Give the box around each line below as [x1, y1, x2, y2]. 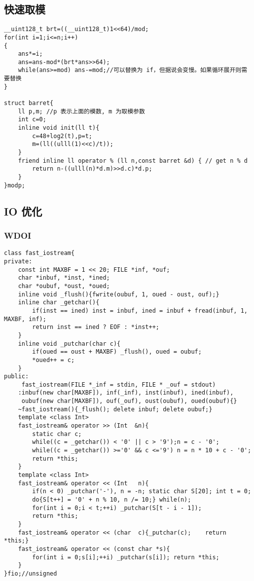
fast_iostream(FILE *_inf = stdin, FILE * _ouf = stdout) [21, 381, 216, 388]
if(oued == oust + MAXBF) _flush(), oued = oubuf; [32, 348, 202, 356]
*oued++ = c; [32, 356, 75, 363]
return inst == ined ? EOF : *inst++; [32, 324, 159, 331]
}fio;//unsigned [4, 570, 57, 577]
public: [4, 373, 29, 380]
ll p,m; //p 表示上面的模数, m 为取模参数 [18, 108, 145, 115]
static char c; [32, 430, 82, 437]
